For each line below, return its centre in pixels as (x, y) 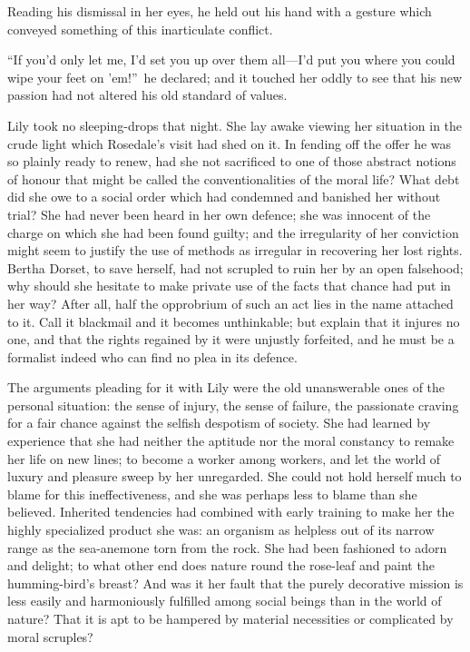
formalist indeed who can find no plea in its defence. (152, 356)
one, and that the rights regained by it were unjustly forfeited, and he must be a (231, 339)
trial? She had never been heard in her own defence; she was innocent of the (219, 214)
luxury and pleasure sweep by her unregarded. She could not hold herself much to (235, 476)
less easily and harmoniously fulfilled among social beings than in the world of (225, 601)
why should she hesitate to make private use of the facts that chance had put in (229, 286)
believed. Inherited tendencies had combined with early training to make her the (231, 512)
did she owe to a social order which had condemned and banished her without (224, 197)
